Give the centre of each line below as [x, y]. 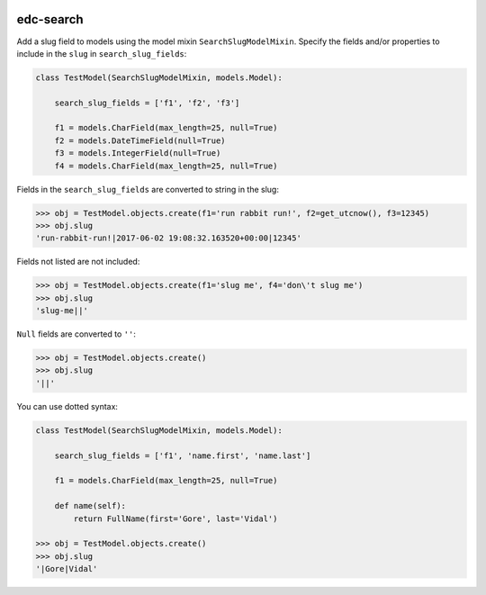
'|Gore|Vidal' [67, 569]
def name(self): [90, 506]
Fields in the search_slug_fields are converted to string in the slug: [148, 189]
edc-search [50, 19]
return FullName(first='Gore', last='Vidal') [175, 518]
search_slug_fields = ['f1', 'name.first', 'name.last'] [183, 455]
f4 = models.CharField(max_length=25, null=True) [166, 166]
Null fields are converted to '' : [76, 334]
